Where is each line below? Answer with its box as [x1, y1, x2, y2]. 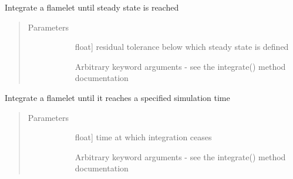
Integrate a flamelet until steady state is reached [5, 1, 179, 13]
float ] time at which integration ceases [75, 131, 212, 143]
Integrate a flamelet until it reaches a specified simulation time [5, 91, 230, 103]
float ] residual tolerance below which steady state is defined [75, 40, 289, 53]
